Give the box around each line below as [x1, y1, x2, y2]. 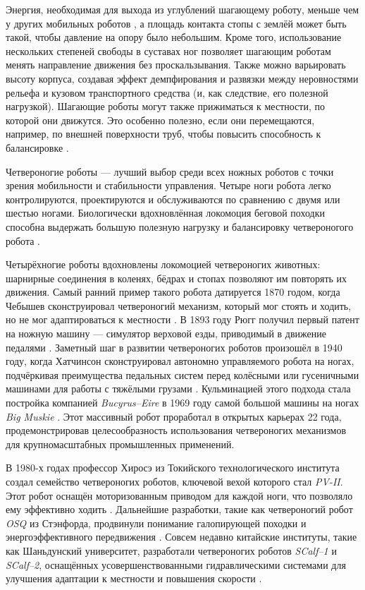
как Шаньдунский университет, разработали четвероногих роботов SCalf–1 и [6, 543, 337, 558]
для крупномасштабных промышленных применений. [6, 436, 235, 451]
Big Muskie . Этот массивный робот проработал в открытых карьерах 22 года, [6, 409, 342, 423]
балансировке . [6, 140, 69, 155]
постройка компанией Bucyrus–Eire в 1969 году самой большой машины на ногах [6, 395, 359, 410]
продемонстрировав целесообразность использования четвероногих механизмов [6, 423, 347, 438]
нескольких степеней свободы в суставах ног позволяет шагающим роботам [6, 43, 331, 58]
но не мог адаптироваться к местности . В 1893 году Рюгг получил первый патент [6, 312, 359, 327]
